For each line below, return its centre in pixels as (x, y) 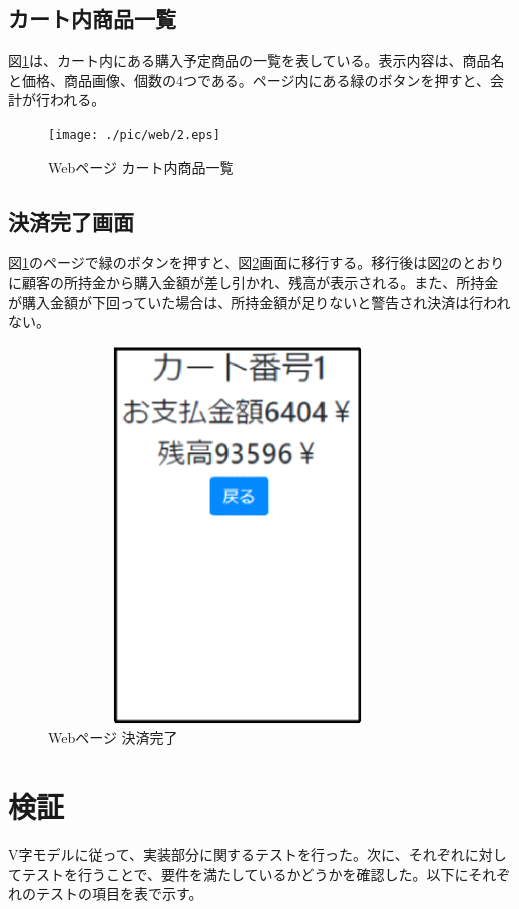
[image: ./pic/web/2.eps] (134, 134)
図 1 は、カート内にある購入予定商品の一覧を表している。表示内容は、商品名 (256, 60)
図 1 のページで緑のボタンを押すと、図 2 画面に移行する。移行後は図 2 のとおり (256, 262)
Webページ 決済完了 (113, 737)
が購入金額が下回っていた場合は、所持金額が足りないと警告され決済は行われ (259, 301)
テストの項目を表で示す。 (119, 893)
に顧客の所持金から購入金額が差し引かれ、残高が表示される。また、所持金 (253, 282)
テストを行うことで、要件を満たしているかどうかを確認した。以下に (245, 873)
